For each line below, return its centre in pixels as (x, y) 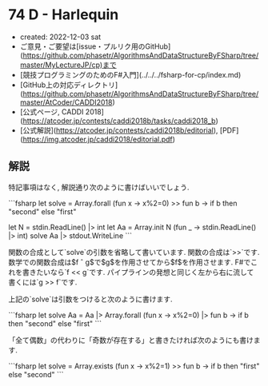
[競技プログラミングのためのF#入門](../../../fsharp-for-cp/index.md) (130, 74)
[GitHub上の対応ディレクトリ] (69, 85)
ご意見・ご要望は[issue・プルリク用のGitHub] (95, 46)
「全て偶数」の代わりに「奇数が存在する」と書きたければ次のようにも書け (131, 340)
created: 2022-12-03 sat (60, 37)
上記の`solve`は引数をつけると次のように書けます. (91, 299)
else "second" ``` (36, 374)
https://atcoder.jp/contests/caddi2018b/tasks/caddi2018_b (119, 121)
